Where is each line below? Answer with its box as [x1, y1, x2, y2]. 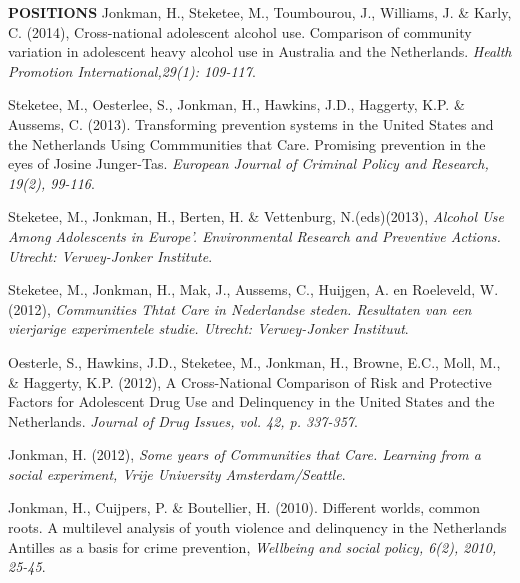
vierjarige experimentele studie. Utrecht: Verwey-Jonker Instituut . [8, 318, 409, 339]
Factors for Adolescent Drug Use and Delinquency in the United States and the [8, 391, 495, 412]
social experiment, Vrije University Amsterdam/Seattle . [8, 463, 346, 484]
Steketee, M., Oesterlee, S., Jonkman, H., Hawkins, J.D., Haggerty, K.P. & [8, 94, 465, 115]
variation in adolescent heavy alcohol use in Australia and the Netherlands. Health [8, 41, 512, 62]
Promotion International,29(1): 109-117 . [8, 60, 256, 81]
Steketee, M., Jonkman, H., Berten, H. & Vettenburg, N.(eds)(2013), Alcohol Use [8, 206, 504, 227]
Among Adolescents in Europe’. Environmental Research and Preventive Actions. [8, 225, 501, 246]
